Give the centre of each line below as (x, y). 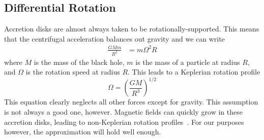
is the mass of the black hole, (79, 62)
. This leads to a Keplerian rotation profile (194, 72)
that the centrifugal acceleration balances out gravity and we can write (114, 38)
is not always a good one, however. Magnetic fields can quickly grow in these (123, 112)
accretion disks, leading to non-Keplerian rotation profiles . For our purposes (124, 121)
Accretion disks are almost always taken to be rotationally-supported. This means (132, 29)
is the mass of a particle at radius (188, 62)
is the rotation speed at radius (73, 72)
